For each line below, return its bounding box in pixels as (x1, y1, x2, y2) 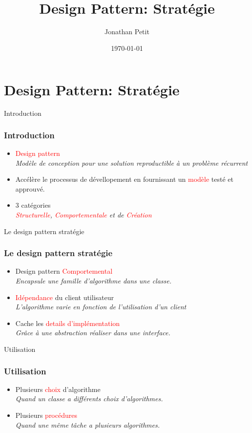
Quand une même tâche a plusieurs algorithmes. (15, 419, 160, 430)
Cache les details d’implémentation (15, 318, 120, 328)
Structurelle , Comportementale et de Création (15, 210, 152, 220)
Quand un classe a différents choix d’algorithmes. (15, 393, 163, 404)
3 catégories (15, 200, 51, 210)
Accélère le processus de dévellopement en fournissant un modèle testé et (15, 174, 233, 184)
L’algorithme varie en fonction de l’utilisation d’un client (15, 302, 187, 312)
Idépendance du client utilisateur (15, 292, 114, 302)
